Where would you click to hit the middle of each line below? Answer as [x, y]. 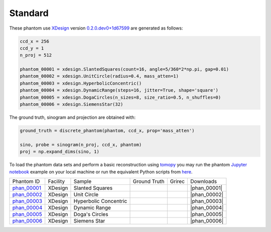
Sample [83, 181]
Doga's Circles [91, 214]
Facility [56, 181]
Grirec [177, 181]
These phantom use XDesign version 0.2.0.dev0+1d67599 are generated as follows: [96, 28]
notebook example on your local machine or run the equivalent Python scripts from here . [101, 172]
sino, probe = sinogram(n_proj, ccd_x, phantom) [81, 145]
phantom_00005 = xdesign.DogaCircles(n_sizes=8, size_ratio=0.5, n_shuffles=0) [120, 97]
